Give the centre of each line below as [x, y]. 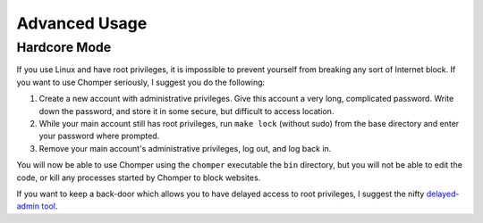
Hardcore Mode [64, 47]
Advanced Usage [82, 23]
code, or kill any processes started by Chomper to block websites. [139, 178]
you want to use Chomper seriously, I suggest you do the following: [141, 82]
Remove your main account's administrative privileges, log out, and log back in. [185, 148]
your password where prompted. [99, 136]
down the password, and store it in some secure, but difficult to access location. [186, 111]
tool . [50, 206]
